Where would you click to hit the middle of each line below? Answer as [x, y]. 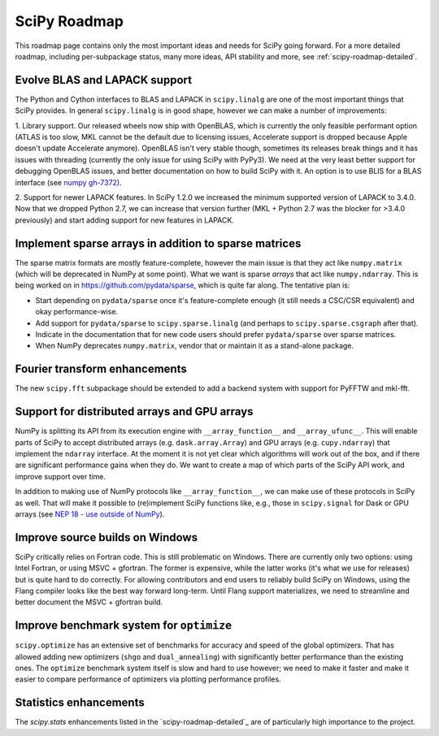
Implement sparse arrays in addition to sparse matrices [158, 243]
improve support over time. [60, 476]
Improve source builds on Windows [106, 537]
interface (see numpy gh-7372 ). [68, 182]
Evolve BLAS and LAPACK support [104, 80]
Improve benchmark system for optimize [123, 626]
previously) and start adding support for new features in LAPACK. [125, 220]
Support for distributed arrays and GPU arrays [134, 411]
